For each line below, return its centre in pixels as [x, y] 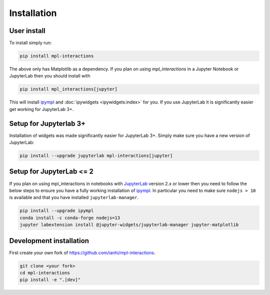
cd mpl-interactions [45, 273]
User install [27, 31]
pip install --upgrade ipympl [57, 211]
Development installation [49, 241]
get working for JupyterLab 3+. [41, 109]
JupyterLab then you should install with [50, 76]
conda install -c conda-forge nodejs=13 [70, 218]
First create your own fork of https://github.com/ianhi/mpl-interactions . [82, 252]
